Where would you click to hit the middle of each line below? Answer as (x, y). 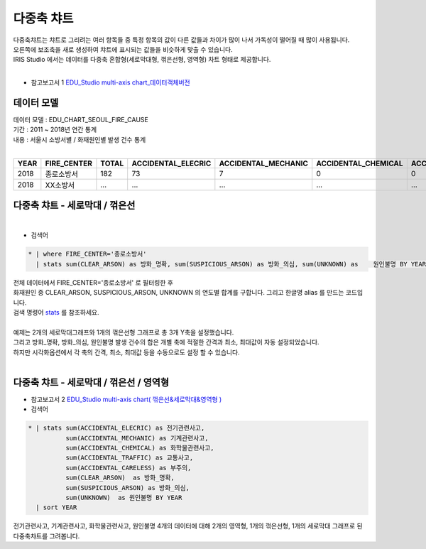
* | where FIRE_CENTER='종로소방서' (87, 254)
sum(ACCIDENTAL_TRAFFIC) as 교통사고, (129, 458)
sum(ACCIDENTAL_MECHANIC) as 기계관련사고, (137, 438)
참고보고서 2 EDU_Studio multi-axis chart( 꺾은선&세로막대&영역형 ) (126, 399)
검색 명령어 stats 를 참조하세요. (56, 312)
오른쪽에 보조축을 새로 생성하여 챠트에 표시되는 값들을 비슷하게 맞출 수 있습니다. (123, 49)
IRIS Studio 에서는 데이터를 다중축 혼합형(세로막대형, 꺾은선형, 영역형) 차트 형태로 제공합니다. (142, 60)
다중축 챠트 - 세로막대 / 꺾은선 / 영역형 (91, 382)
